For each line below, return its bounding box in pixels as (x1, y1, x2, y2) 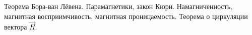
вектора (4, 21, 27, 32)
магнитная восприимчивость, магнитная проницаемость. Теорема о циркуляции (4, 10, 248, 21)
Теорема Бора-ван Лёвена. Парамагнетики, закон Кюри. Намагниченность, (4, 1, 232, 11)
